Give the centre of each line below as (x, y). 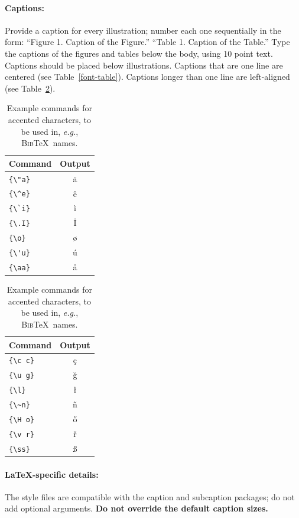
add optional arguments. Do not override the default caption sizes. (136, 508)
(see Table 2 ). (30, 88)
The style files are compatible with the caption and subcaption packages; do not (150, 496)
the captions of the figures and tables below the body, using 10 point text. (139, 53)
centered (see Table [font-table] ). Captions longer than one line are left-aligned (147, 77)
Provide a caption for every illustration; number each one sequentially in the (143, 30)
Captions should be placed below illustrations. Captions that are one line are (144, 65)
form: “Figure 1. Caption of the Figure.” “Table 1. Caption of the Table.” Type (147, 42)
